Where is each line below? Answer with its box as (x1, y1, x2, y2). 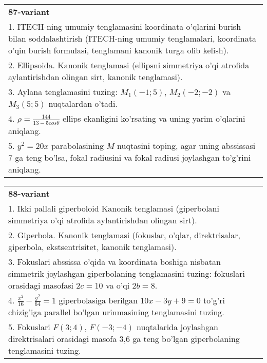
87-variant (8, 6, 50, 17)
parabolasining (51, 139, 104, 151)
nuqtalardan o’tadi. (48, 98, 118, 109)
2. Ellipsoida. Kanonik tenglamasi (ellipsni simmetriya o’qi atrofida (8, 59, 250, 71)
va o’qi (105, 279, 130, 291)
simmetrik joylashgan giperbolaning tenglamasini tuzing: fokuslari (8, 267, 245, 279)
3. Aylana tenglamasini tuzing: (8, 86, 118, 98)
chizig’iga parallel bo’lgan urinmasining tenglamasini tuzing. (8, 306, 224, 318)
